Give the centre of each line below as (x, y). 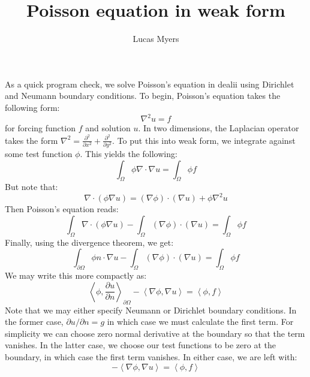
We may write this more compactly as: (76, 275)
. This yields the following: (129, 153)
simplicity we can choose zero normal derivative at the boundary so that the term (155, 333)
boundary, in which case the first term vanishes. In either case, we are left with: (151, 357)
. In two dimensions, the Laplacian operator (219, 128)
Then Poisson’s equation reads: (62, 209)
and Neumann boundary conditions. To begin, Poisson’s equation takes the (143, 96)
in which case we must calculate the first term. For (200, 322)
